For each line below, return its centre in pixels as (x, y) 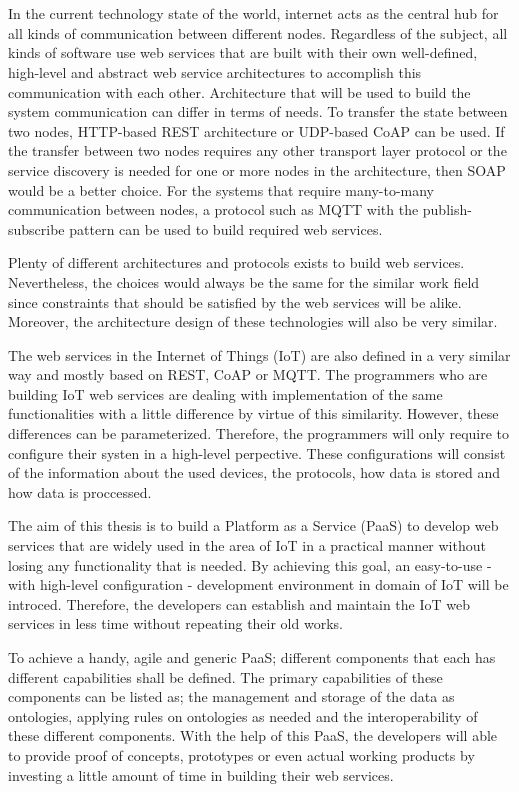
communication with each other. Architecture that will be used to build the (239, 91)
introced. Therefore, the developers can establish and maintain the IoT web (239, 603)
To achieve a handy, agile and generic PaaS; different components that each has (252, 657)
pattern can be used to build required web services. (226, 228)
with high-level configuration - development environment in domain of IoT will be (258, 584)
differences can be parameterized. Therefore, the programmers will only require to (259, 433)
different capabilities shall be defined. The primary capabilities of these (225, 676)
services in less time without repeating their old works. (175, 623)
